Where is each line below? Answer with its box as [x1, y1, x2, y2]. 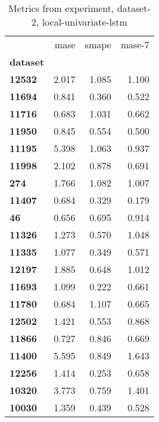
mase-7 [120, 38, 149, 51]
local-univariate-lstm [42, 15, 127, 29]
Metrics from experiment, [8, 1, 114, 15]
